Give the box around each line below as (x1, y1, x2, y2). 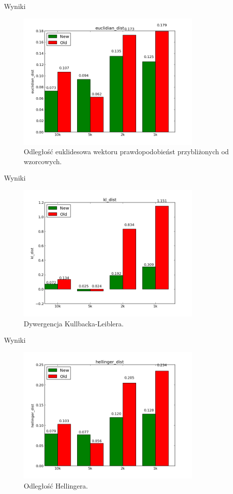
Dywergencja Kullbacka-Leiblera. (24, 318, 124, 328)
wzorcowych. (24, 156, 62, 166)
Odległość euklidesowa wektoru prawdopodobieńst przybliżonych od (24, 146, 229, 157)
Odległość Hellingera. (24, 480, 88, 491)
